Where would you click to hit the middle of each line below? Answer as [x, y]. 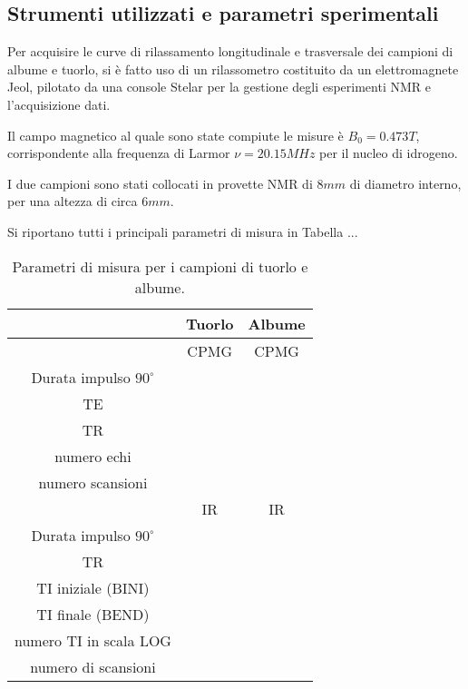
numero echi [93, 456]
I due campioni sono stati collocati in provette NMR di [160, 183]
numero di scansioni [93, 666]
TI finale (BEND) [93, 614]
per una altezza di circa [73, 201]
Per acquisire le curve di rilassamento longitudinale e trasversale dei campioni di [230, 51]
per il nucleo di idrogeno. [389, 153]
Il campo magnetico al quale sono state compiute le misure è [175, 135]
